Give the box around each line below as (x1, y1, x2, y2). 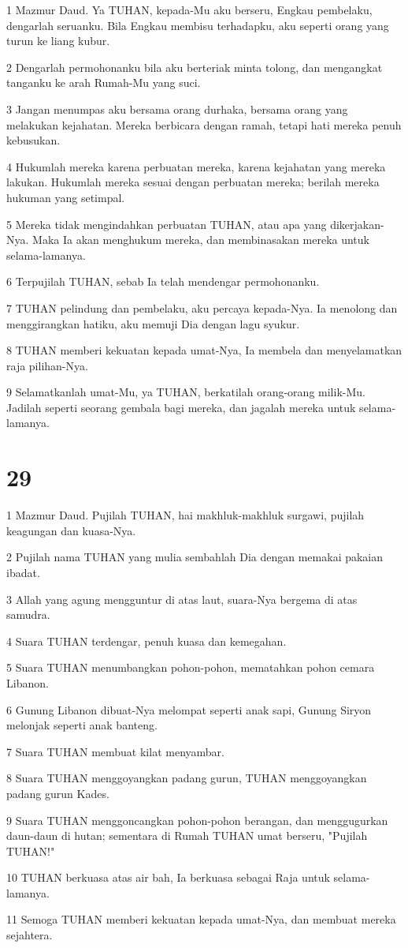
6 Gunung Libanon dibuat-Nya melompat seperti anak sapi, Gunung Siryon (6, 701, 372, 718)
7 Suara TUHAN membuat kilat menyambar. (6, 743, 224, 759)
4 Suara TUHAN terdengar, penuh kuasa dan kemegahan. (6, 632, 287, 649)
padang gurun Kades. (6, 785, 109, 801)
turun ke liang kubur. (6, 32, 110, 49)
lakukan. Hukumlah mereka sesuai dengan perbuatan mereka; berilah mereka (6, 174, 380, 190)
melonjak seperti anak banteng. (6, 717, 158, 733)
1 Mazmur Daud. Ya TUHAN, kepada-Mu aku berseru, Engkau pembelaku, (6, 2, 373, 17)
